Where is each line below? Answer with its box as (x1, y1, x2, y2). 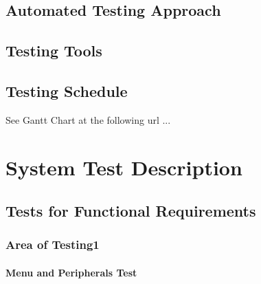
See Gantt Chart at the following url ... (5, 112, 171, 127)
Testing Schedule (5, 80, 128, 101)
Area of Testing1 (5, 236, 100, 253)
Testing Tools (5, 40, 102, 61)
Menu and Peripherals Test (5, 265, 137, 279)
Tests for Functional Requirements (5, 200, 256, 221)
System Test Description (5, 153, 242, 181)
